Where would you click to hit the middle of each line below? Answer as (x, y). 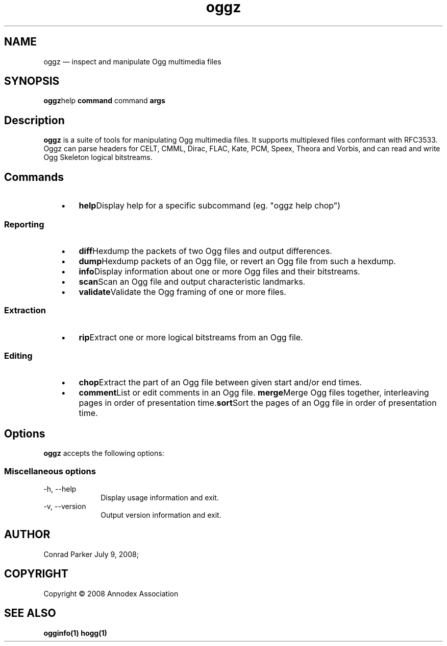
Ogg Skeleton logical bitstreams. (98, 157)
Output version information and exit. (161, 515)
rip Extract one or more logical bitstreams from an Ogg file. (191, 337)
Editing (18, 356)
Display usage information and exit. (160, 497)
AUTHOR (27, 535)
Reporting (24, 224)
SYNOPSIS (32, 81)
